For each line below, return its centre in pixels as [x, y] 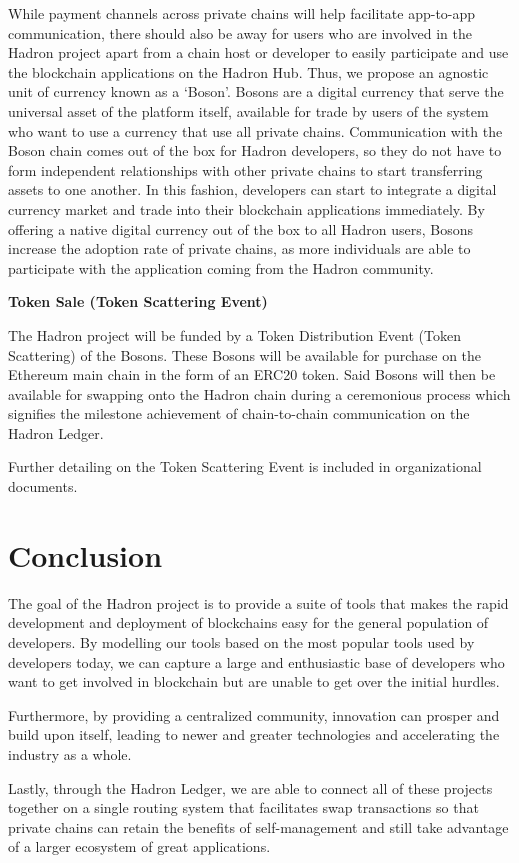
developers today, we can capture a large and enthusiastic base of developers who [256, 661]
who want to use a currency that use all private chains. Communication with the [255, 130]
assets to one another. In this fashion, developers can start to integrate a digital [252, 189]
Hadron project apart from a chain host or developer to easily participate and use [258, 52]
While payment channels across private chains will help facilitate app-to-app [242, 13]
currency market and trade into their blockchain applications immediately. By [246, 208]
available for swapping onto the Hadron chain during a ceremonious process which [259, 393]
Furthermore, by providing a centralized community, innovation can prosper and [254, 714]
